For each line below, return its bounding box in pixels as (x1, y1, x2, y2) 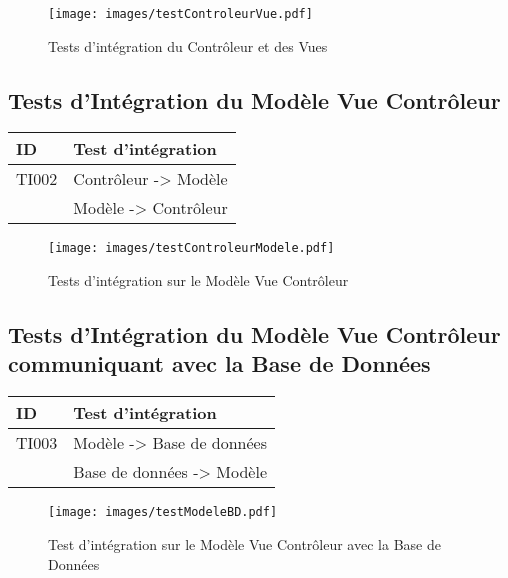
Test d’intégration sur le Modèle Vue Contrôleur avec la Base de (48, 533, 441, 554)
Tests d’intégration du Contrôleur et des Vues (48, 35, 328, 56)
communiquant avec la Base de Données (8, 348, 431, 379)
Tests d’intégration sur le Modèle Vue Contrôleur (48, 270, 349, 291)
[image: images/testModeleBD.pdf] (48, 505, 278, 520)
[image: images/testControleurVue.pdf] (48, 7, 313, 21)
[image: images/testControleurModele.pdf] (48, 241, 335, 256)
